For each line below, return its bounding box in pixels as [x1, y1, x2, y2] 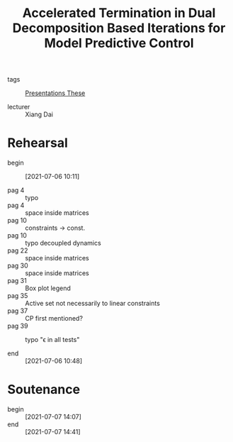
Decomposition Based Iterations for [12, 20, 226, 36]
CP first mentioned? [25, 314, 84, 323]
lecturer [7, 103, 30, 111]
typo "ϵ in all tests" [25, 336, 80, 344]
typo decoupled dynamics [25, 239, 101, 248]
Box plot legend [25, 284, 71, 292]
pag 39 [7, 321, 28, 331]
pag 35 [7, 292, 28, 300]
